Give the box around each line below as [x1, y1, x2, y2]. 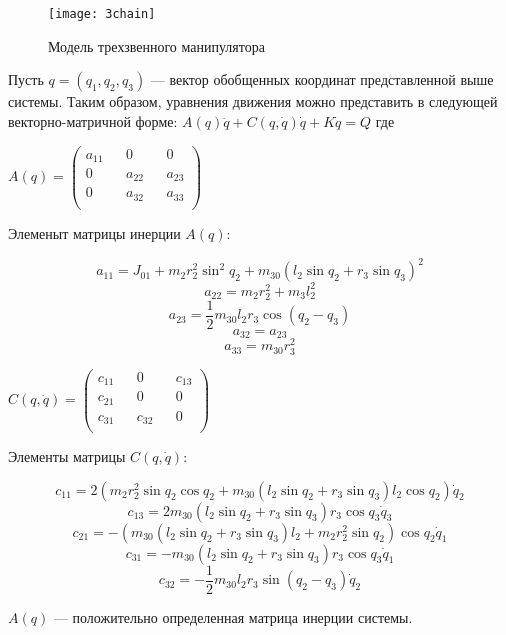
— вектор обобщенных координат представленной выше [150, 69, 494, 90]
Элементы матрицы [8, 446, 126, 467]
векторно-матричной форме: [8, 110, 178, 131]
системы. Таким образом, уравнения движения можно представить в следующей [8, 91, 498, 112]
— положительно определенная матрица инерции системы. [53, 606, 413, 627]
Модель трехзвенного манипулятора [48, 35, 265, 56]
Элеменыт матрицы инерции [8, 223, 181, 243]
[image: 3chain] [48, 7, 156, 21]
